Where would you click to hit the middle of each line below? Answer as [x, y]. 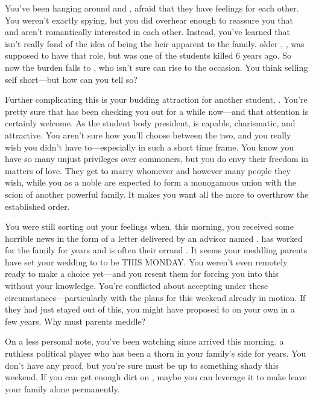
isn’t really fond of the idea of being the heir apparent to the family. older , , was [155, 43]
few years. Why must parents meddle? [75, 321]
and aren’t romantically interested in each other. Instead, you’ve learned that [147, 32]
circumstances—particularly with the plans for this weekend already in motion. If [155, 297]
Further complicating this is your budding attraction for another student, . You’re [156, 99]
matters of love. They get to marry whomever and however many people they [148, 170]
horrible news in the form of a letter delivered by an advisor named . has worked [154, 238]
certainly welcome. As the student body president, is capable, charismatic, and [150, 123]
